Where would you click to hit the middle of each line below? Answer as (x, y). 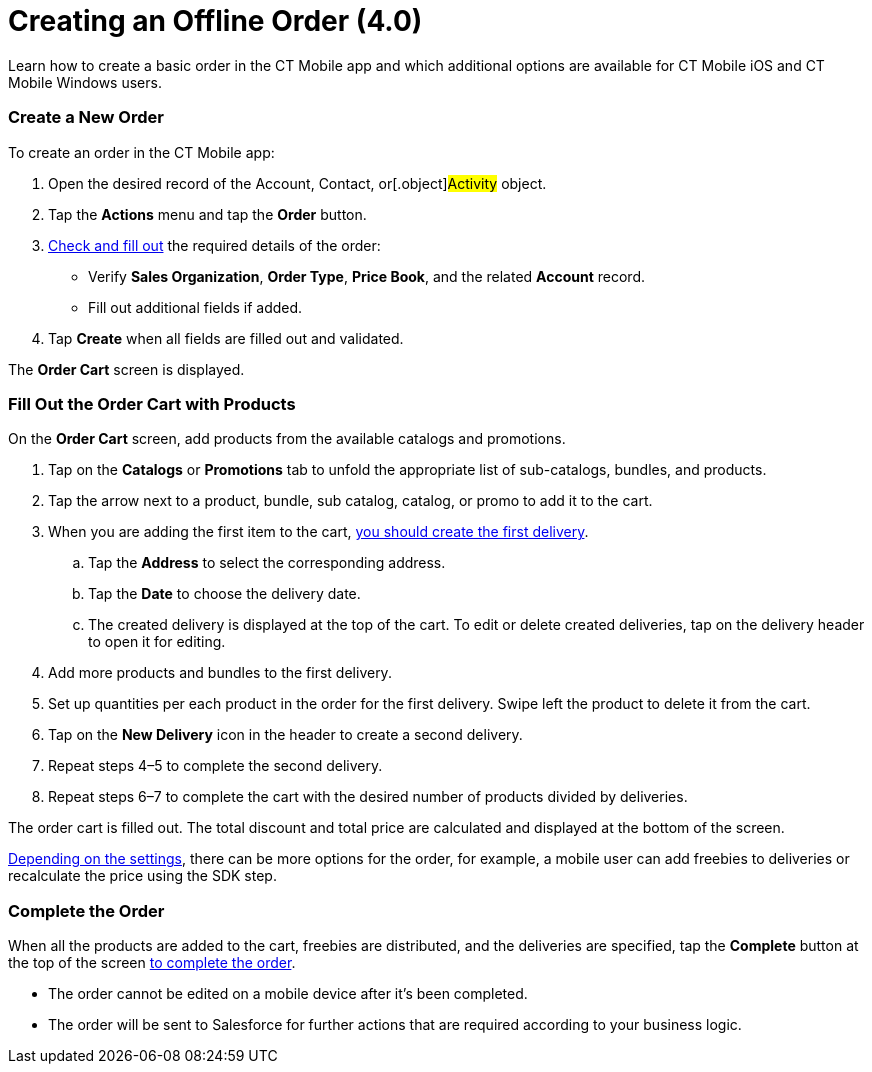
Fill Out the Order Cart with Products (152, 403)
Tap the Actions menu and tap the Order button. (207, 214)
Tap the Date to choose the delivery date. (224, 594)
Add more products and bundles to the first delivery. (220, 673)
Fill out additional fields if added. (195, 307)
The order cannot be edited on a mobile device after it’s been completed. (288, 993)
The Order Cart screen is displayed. (126, 369)
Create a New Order (86, 117)
